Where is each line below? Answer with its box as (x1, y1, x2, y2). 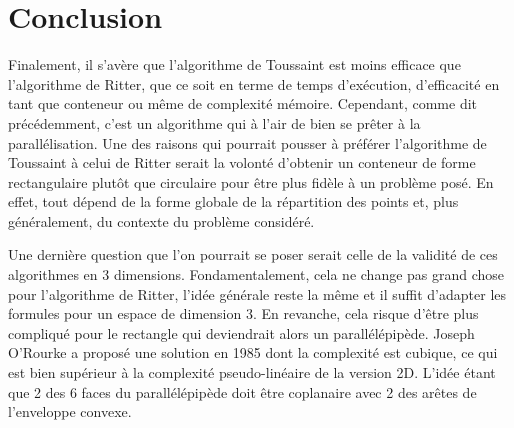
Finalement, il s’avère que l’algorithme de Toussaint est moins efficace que (8, 54, 461, 75)
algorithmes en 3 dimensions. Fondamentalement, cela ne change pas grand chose (8, 264, 505, 285)
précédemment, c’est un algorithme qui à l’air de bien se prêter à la (8, 112, 421, 133)
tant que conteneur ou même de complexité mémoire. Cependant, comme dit (8, 93, 478, 114)
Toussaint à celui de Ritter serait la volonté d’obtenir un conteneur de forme (8, 152, 476, 173)
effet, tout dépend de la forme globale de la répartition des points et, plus (8, 191, 459, 212)
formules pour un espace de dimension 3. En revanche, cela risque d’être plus (8, 303, 479, 324)
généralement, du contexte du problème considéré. (8, 210, 315, 231)
